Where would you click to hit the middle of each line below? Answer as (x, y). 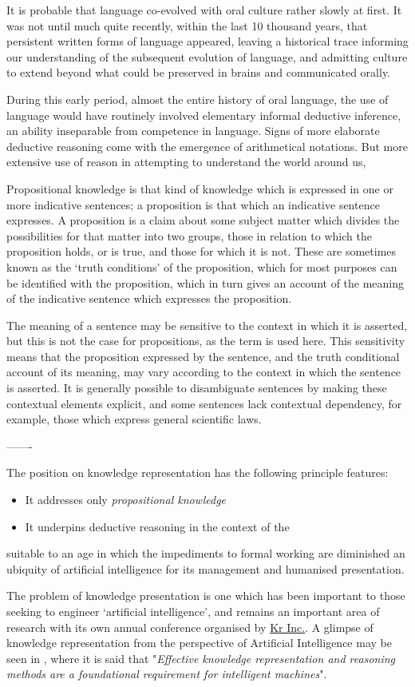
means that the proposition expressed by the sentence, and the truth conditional (203, 356)
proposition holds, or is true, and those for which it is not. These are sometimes (202, 251)
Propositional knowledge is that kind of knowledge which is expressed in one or (200, 188)
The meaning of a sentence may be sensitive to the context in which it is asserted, (207, 325)
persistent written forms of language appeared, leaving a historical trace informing (207, 41)
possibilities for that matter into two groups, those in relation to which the (189, 235)
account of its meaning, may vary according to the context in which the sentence (204, 372)
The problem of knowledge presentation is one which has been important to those (206, 596)
